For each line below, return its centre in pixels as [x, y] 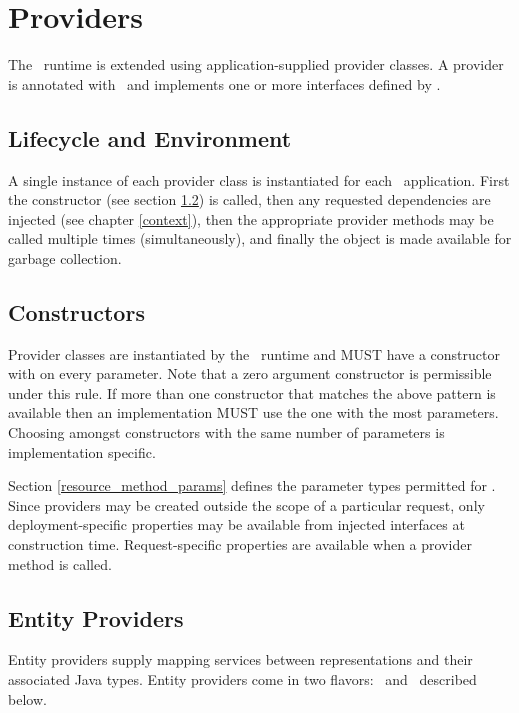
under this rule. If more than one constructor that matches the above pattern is [252, 392]
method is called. [60, 563]
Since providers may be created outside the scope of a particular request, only [246, 504]
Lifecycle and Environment [150, 137]
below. [27, 698]
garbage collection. [65, 257]
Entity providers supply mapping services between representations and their [240, 659]
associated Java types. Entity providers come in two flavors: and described [242, 679]
